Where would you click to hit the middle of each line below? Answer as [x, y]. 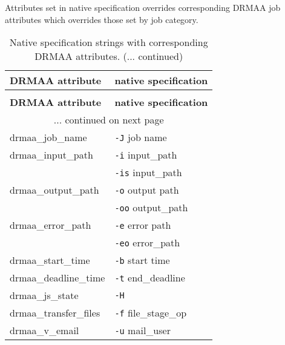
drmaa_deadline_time [57, 278]
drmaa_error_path [51, 225]
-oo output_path [151, 208]
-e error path [143, 225]
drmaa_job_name [48, 137]
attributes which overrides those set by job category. [102, 19]
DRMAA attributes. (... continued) [109, 56]
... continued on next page [109, 120]
